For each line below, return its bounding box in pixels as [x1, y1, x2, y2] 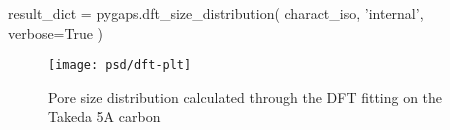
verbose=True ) [8, 22, 104, 43]
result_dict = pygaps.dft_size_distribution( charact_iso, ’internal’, [8, 3, 424, 23]
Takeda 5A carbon [48, 106, 161, 127]
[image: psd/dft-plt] [48, 58, 192, 73]
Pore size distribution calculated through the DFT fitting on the [48, 86, 443, 107]
